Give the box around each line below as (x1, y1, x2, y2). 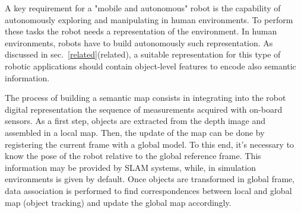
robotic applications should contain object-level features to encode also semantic (5, 59, 296, 72)
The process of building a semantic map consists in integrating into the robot (5, 91, 286, 104)
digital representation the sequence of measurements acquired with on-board (5, 103, 283, 115)
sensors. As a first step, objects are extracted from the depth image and (5, 115, 265, 127)
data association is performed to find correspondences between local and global (5, 184, 292, 196)
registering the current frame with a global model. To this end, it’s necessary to (5, 138, 294, 150)
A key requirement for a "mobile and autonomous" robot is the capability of (5, 2, 281, 14)
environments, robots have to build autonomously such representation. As (5, 36, 273, 49)
